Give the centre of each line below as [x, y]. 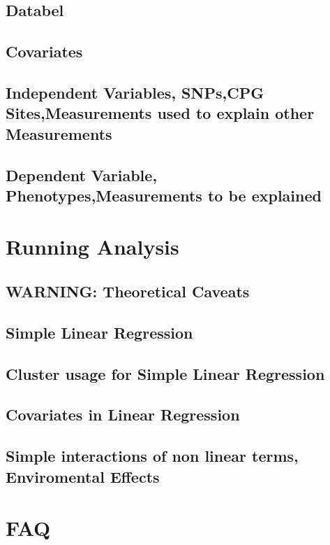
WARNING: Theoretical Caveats [128, 291]
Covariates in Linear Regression [123, 415]
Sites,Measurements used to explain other [160, 113]
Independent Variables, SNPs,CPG [135, 92]
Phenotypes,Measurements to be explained [164, 195]
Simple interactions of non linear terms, [152, 456]
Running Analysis [92, 247]
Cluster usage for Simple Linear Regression [165, 373]
